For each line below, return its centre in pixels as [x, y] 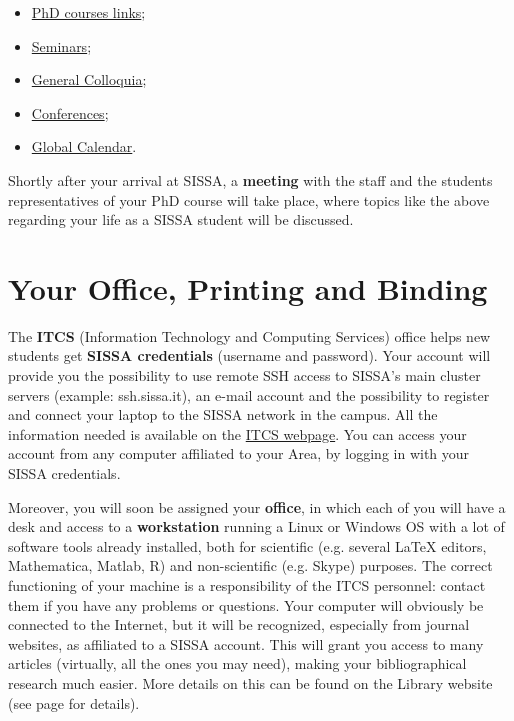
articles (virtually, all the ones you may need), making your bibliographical [237, 663]
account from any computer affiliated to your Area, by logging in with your [239, 453]
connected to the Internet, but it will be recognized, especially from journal [239, 624]
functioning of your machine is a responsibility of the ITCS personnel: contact [247, 585]
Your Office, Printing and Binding [248, 287]
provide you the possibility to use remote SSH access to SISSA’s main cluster [244, 375]
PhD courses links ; [88, 12]
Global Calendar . [84, 146]
